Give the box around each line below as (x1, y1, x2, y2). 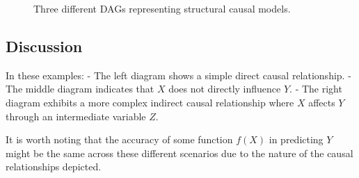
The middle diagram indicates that (6, 81, 154, 96)
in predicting (269, 132, 324, 147)
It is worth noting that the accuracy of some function (6, 132, 233, 147)
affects (308, 95, 335, 109)
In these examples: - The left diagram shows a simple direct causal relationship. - (6, 67, 351, 82)
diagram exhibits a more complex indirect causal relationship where (6, 95, 294, 109)
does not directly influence (168, 81, 281, 96)
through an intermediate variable (6, 108, 146, 123)
